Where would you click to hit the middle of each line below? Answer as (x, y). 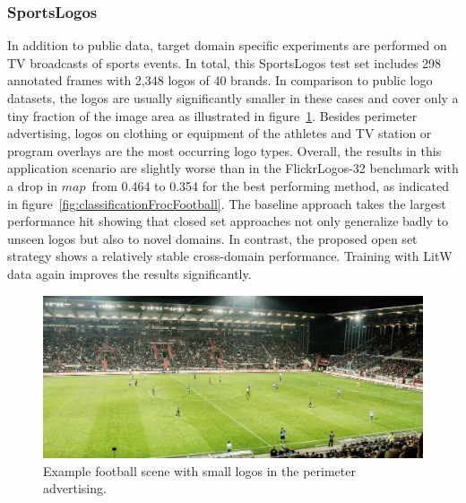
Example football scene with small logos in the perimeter (199, 470)
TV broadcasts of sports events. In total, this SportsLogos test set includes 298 (224, 62)
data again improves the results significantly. (129, 273)
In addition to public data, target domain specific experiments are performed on (227, 45)
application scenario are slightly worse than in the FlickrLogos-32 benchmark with (233, 168)
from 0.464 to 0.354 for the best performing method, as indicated (271, 185)
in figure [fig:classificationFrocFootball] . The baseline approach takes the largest (227, 203)
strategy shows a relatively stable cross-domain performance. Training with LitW (230, 256)
